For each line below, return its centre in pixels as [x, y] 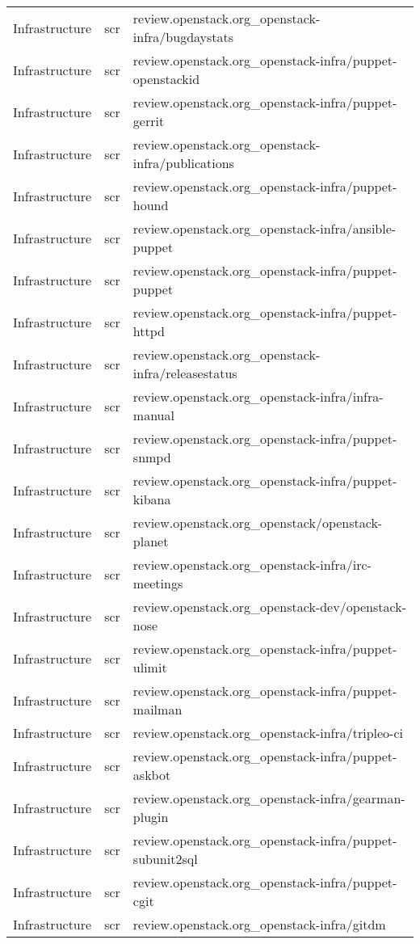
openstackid [166, 79]
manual [153, 415]
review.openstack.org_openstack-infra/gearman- [269, 798]
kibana [152, 499]
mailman [157, 709]
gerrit [149, 121]
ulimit [150, 667]
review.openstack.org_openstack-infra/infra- [258, 396]
